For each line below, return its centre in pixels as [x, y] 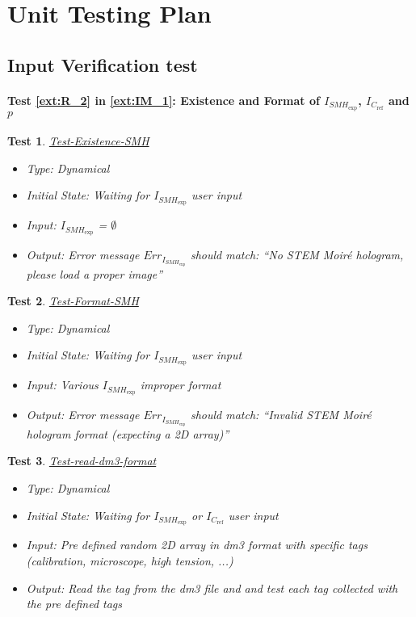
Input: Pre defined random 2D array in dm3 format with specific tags [197, 545]
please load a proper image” [95, 273]
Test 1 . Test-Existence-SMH [78, 141]
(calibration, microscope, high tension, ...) [130, 561]
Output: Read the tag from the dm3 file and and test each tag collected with [212, 588]
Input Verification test [103, 64]
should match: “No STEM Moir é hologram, [297, 255]
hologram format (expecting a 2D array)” [128, 433]
